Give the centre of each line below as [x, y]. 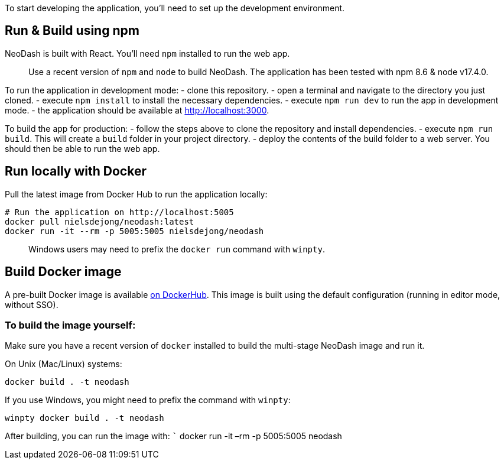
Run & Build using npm [72, 31]
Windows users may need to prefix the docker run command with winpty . [177, 249]
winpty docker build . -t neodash [84, 418]
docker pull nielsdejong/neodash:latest [100, 221]
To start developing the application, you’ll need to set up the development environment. [175, 8]
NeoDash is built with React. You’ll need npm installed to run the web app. [147, 53]
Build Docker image [63, 272]
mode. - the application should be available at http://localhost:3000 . [137, 110]
